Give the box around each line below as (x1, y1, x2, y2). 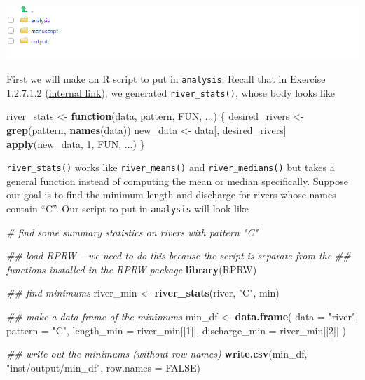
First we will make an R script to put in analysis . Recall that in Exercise (6, 72, 326, 86)
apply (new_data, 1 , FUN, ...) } (6, 136, 145, 151)
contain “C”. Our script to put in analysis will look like (6, 201, 249, 215)
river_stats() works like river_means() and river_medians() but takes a (6, 160, 335, 175)
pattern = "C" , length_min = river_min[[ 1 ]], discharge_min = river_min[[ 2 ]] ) (6, 323, 346, 337)
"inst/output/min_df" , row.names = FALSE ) (6, 360, 200, 374)
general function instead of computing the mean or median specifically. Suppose (6, 173, 349, 188)
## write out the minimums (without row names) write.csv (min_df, (6, 346, 308, 361)
